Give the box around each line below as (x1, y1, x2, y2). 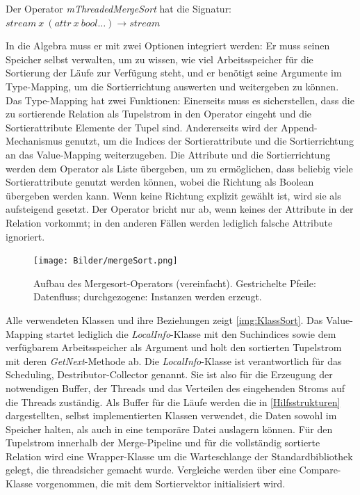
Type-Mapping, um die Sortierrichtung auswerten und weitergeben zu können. (6, 79, 339, 93)
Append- (280, 120, 318, 134)
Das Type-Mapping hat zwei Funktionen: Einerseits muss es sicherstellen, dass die (6, 92, 354, 107)
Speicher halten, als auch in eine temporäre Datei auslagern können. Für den (6, 421, 333, 436)
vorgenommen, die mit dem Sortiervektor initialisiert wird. (35, 476, 286, 491)
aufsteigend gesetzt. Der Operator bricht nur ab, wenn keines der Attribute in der (6, 202, 354, 216)
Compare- (299, 462, 341, 477)
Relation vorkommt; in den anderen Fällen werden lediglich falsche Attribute (6, 215, 333, 229)
